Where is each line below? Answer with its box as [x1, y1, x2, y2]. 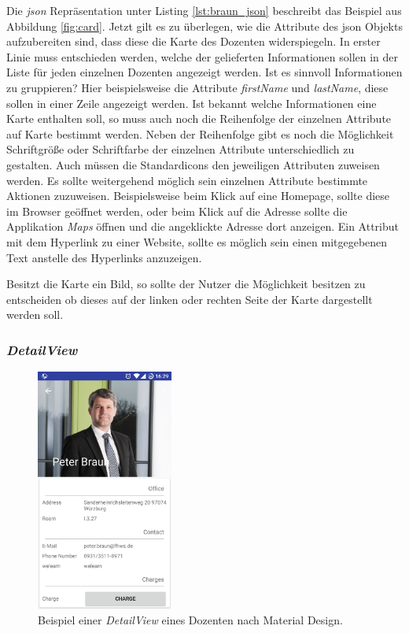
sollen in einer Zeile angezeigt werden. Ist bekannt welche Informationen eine [6, 94, 377, 111]
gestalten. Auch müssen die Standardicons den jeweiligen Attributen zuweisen [6, 156, 380, 172]
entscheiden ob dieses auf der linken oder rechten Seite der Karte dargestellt [6, 291, 373, 307]
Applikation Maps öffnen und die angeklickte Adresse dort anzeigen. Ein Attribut [6, 218, 399, 235]
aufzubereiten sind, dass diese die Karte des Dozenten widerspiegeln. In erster [6, 33, 381, 50]
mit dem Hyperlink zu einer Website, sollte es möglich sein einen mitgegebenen [6, 233, 388, 250]
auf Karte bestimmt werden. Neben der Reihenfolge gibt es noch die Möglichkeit [6, 125, 394, 142]
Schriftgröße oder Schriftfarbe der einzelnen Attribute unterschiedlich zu [6, 141, 355, 157]
